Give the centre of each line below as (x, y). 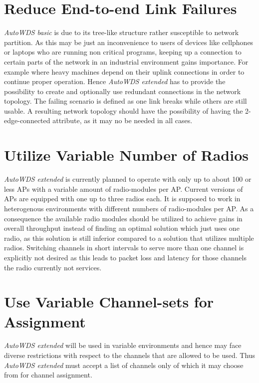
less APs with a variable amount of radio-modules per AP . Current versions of (124, 188)
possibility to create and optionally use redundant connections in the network (123, 91)
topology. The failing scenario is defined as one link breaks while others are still (126, 101)
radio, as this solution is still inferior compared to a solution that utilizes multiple (129, 238)
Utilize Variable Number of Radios (127, 155)
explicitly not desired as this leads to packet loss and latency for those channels (125, 257)
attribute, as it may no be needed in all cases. (123, 120)
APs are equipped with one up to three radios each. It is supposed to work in (122, 199)
